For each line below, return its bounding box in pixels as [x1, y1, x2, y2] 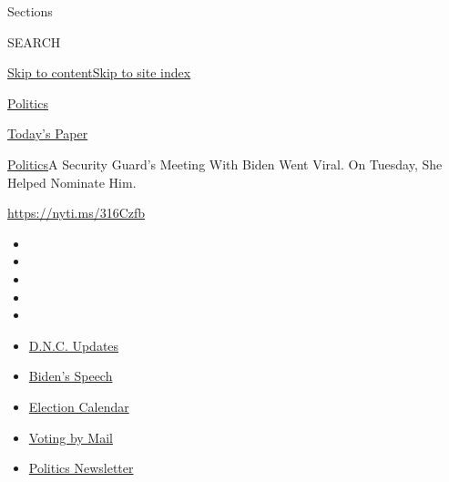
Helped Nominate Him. [7, 172, 137, 191]
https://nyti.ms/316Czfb [7, 203, 146, 222]
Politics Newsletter [28, 458, 134, 477]
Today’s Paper [7, 124, 88, 143]
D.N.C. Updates [28, 335, 119, 354]
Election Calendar [28, 396, 129, 415]
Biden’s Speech [28, 366, 113, 385]
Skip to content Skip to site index [7, 63, 191, 82]
